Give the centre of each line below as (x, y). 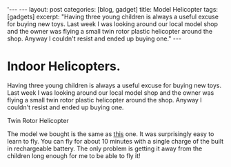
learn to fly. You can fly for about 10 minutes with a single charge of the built (115, 141)
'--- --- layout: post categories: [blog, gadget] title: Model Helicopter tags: (113, 9)
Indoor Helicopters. (64, 66)
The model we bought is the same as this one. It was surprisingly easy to (111, 134)
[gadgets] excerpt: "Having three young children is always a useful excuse (113, 16)
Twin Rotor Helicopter (38, 120)
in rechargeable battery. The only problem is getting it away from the (105, 148)
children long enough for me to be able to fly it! (74, 155)
